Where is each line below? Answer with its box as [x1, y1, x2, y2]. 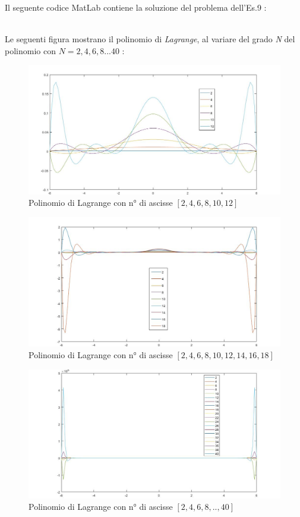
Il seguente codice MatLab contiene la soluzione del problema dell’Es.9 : [5, 1, 267, 13]
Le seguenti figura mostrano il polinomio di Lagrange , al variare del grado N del [5, 33, 295, 45]
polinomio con [5, 44, 56, 57]
